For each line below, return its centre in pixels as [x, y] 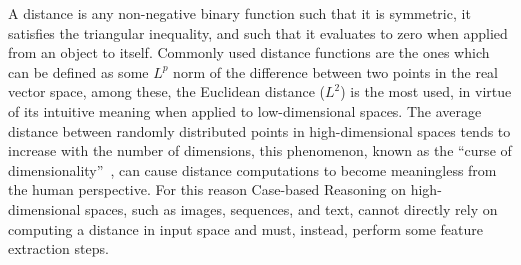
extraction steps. [58, 248]
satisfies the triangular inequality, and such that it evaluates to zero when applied [258, 32]
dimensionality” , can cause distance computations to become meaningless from [252, 169]
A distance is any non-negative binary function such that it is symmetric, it [239, 13]
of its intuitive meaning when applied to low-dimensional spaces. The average [245, 110]
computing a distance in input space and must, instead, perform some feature [245, 228]
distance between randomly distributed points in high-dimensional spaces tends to [259, 130]
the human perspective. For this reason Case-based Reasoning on [207, 189]
